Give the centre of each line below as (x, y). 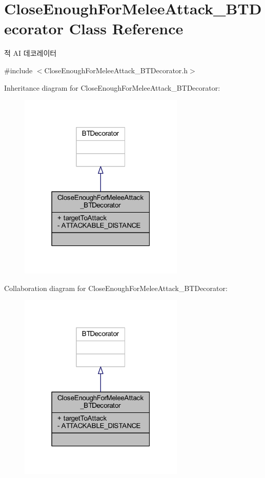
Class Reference (126, 28)
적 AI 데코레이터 (30, 53)
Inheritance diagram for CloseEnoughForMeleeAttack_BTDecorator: (112, 87)
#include (18, 70)
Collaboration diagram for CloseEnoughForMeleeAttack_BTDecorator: (116, 288)
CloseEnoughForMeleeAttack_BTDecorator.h (116, 70)
